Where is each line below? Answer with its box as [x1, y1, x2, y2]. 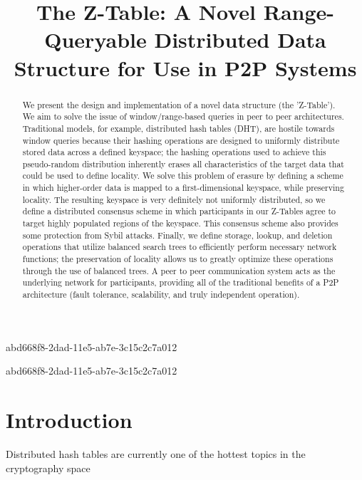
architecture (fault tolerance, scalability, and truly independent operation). [22, 288, 300, 301]
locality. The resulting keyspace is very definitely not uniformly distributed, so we [22, 193, 326, 205]
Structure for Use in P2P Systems [14, 53, 357, 82]
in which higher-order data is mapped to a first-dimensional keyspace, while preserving [22, 182, 344, 194]
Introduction [6, 405, 133, 434]
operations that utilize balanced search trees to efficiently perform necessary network [22, 241, 337, 253]
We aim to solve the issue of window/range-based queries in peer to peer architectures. [22, 110, 344, 122]
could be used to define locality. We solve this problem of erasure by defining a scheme [22, 169, 343, 182]
